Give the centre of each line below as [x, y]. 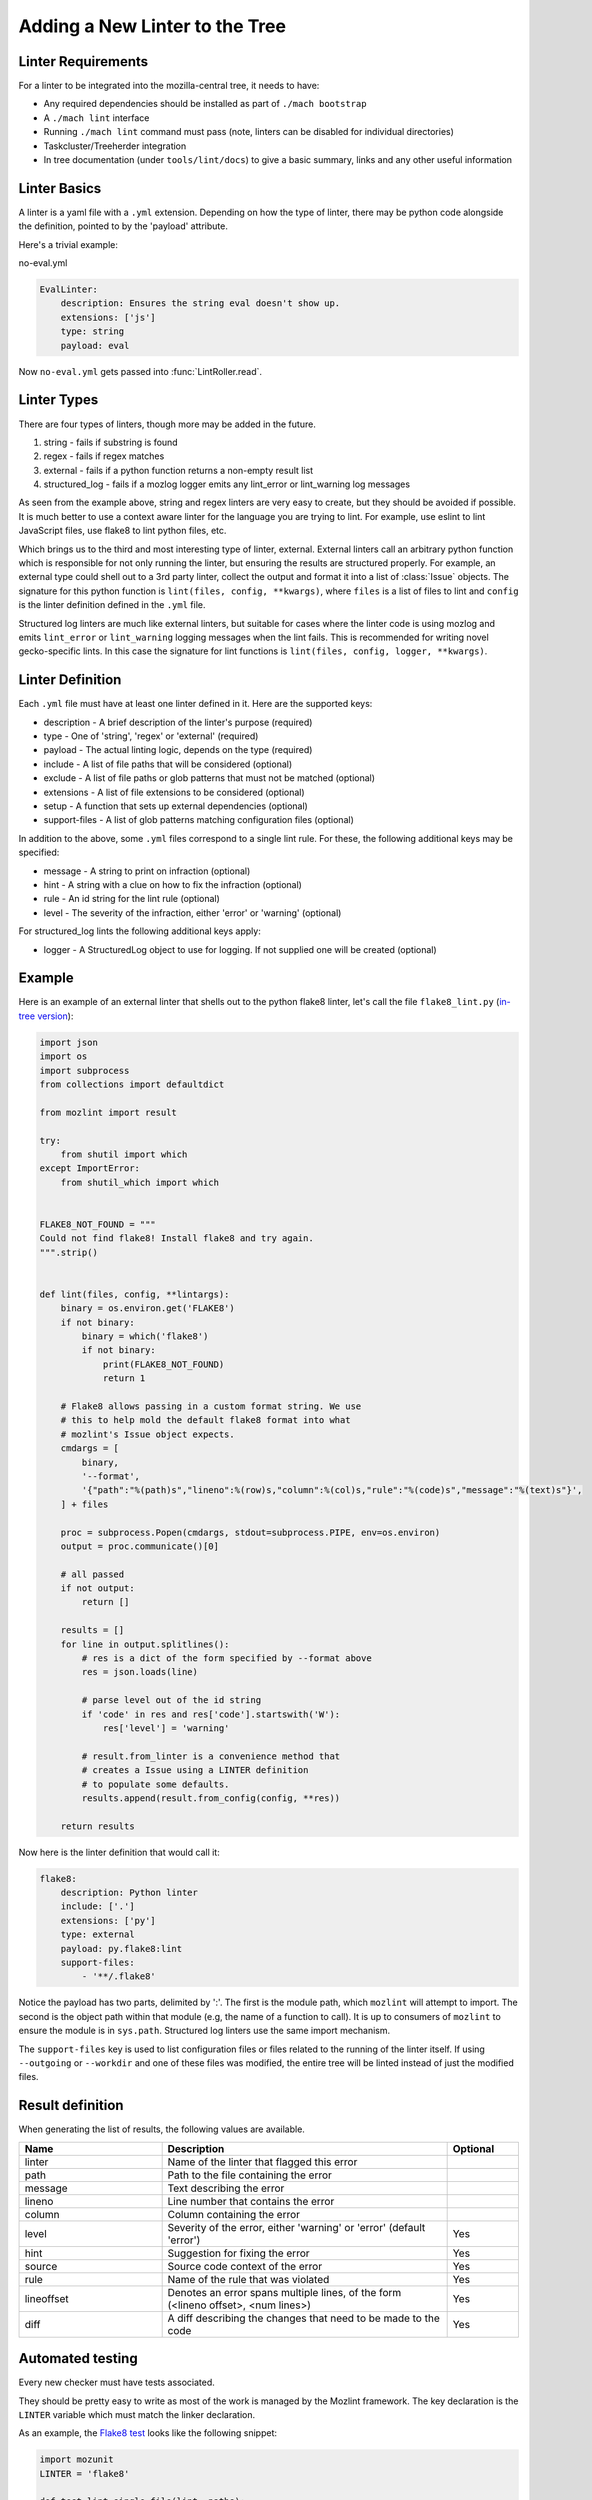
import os [63, 1056]
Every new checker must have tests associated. [116, 2382]
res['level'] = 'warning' [166, 1728]
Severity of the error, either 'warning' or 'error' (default [296, 2227]
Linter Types [58, 400]
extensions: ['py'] [108, 1920]
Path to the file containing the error [249, 2175]
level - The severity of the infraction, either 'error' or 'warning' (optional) [192, 912]
